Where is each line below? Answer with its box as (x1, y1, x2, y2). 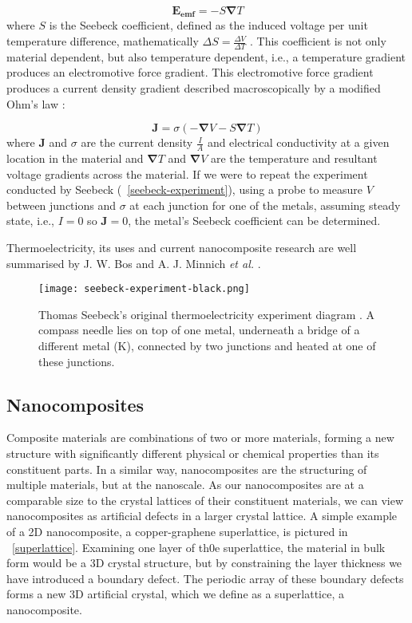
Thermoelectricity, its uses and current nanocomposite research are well (6, 239, 357, 256)
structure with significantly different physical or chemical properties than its (6, 445, 379, 462)
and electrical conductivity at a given (207, 134, 390, 151)
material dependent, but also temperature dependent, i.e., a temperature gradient (6, 48, 406, 65)
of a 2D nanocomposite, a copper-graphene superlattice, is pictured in (6, 523, 348, 540)
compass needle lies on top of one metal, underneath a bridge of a (38, 321, 360, 338)
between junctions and (6, 196, 116, 213)
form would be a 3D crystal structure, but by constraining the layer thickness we (6, 554, 402, 571)
